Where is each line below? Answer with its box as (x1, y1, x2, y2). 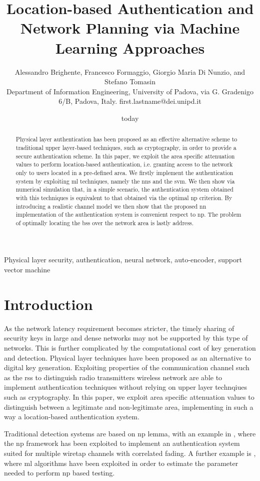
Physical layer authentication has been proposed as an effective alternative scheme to (15, 135, 237, 143)
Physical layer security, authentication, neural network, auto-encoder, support (4, 254, 242, 265)
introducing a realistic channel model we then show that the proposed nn (15, 202, 206, 210)
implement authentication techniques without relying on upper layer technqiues (4, 382, 247, 392)
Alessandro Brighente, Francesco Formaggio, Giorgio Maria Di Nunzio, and (14, 66, 245, 77)
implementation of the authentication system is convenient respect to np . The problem (15, 210, 241, 219)
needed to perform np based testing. (4, 467, 115, 478)
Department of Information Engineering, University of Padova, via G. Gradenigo (6, 86, 253, 96)
